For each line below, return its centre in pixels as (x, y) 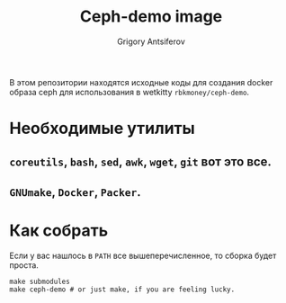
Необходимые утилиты (102, 129)
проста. (24, 265)
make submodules (40, 281)
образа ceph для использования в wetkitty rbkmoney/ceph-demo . (130, 92)
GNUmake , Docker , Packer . (75, 192)
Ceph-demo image (151, 17)
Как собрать (59, 231)
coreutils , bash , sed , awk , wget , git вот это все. (141, 161)
